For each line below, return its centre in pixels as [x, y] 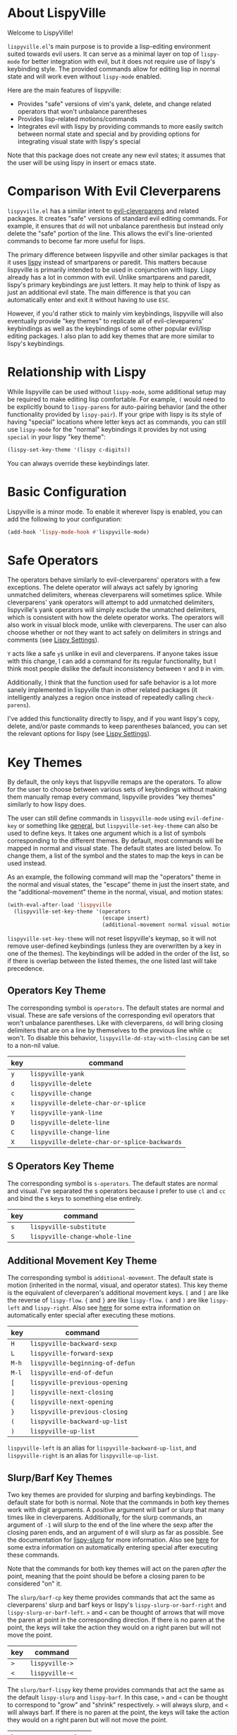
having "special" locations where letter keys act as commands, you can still [117, 422]
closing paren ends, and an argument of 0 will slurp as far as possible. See [115, 1533]
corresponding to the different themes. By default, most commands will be [115, 841]
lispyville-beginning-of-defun [83, 1363]
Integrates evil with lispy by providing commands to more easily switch [120, 126]
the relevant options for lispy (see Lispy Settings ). [79, 734]
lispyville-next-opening [72, 1402]
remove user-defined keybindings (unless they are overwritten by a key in [115, 945]
